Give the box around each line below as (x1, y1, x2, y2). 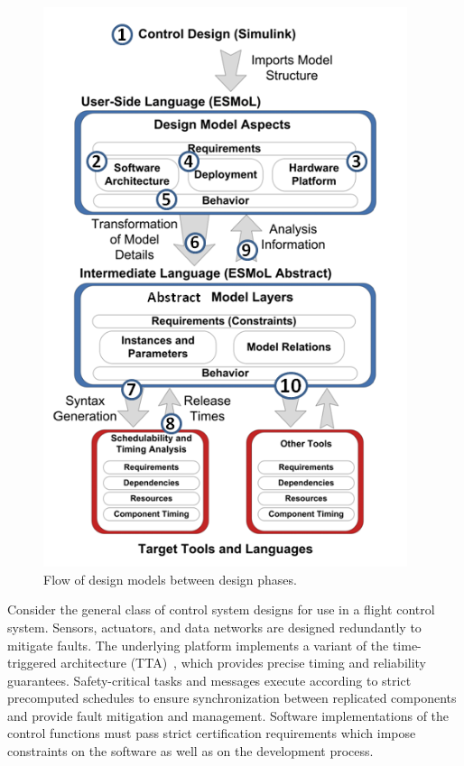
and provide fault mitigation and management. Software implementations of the (7, 706, 450, 724)
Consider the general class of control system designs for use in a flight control (7, 600, 435, 619)
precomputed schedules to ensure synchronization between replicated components (7, 688, 457, 707)
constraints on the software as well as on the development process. (7, 742, 374, 761)
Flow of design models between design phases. (43, 569, 297, 588)
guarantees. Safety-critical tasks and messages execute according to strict (7, 670, 412, 689)
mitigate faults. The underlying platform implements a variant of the (7, 635, 389, 654)
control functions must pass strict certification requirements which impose (7, 724, 416, 743)
